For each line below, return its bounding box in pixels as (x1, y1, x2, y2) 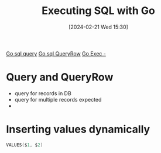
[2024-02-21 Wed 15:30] (68, 23, 129, 30)
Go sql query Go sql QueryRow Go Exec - (6, 50, 107, 57)
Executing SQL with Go (42, 4, 155, 18)
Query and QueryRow (6, 71, 114, 84)
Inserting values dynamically (6, 123, 150, 136)
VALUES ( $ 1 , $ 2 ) (6, 142, 43, 148)
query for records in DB (14, 89, 71, 97)
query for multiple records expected (14, 96, 102, 103)
